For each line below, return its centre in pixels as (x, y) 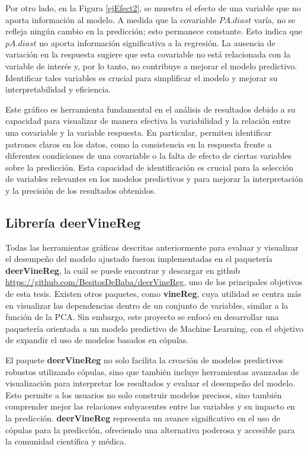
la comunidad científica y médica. (66, 441)
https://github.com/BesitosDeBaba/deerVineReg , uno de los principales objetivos (154, 282)
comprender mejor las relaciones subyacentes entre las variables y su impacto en (150, 406)
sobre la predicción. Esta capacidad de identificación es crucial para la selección (150, 167)
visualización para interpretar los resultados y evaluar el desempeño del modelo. (150, 383)
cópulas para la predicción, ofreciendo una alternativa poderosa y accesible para (150, 429)
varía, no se (275, 19)
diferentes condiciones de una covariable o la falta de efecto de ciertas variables (149, 156)
